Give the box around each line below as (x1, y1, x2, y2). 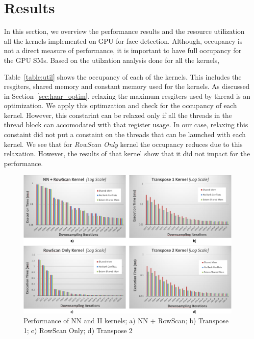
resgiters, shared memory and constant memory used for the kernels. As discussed (4, 81, 250, 91)
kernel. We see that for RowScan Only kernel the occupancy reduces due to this (4, 139, 243, 149)
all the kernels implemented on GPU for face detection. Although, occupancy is (4, 35, 243, 46)
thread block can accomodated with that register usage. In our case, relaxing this (4, 119, 248, 130)
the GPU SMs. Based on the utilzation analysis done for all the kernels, (4, 55, 220, 65)
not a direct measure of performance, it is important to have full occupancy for (4, 45, 242, 56)
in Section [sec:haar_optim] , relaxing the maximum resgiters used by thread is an (4, 90, 251, 101)
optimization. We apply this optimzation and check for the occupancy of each (4, 100, 237, 111)
